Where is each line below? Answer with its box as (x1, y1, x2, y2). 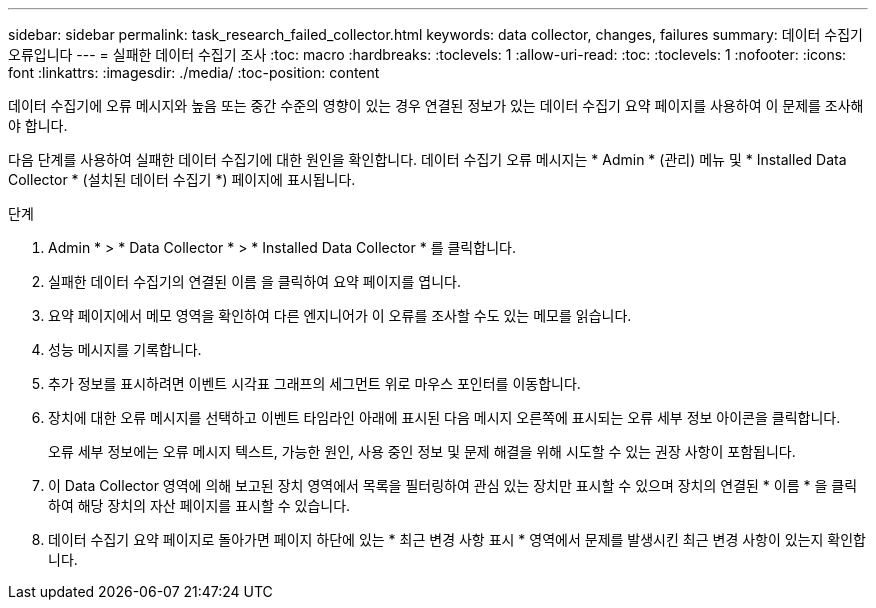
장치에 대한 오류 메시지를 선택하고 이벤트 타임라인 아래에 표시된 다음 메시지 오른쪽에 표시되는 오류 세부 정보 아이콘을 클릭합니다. (48, 409, 841, 426)
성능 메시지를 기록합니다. (48, 341, 202, 358)
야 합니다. (8, 117, 68, 134)
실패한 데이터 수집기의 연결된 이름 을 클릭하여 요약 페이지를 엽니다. (48, 273, 461, 290)
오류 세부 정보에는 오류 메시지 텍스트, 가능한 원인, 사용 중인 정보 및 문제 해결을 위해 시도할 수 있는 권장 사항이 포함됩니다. (48, 443, 796, 460)
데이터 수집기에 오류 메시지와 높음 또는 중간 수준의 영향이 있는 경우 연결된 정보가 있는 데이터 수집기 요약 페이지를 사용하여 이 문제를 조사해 (8, 97, 864, 114)
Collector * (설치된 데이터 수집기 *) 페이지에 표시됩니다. (8, 171, 356, 188)
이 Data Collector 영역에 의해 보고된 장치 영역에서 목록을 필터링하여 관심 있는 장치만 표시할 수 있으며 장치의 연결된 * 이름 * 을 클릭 (48, 477, 858, 494)
